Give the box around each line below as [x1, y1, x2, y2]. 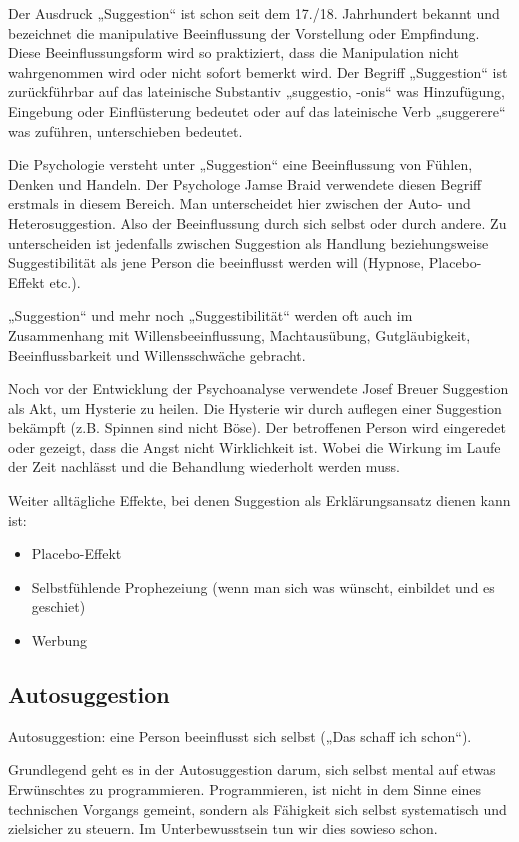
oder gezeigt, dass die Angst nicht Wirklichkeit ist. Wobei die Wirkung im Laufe [8, 436, 501, 457]
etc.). [49, 271, 81, 292]
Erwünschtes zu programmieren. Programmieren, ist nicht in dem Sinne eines [8, 779, 482, 800]
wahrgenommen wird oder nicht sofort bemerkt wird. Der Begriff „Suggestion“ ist [8, 61, 508, 82]
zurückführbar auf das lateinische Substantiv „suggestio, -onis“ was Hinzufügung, [8, 81, 505, 102]
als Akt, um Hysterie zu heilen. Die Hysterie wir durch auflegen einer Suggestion [8, 397, 502, 418]
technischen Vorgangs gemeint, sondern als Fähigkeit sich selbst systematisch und [8, 798, 507, 819]
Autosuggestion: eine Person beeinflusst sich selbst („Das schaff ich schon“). [8, 725, 472, 746]
